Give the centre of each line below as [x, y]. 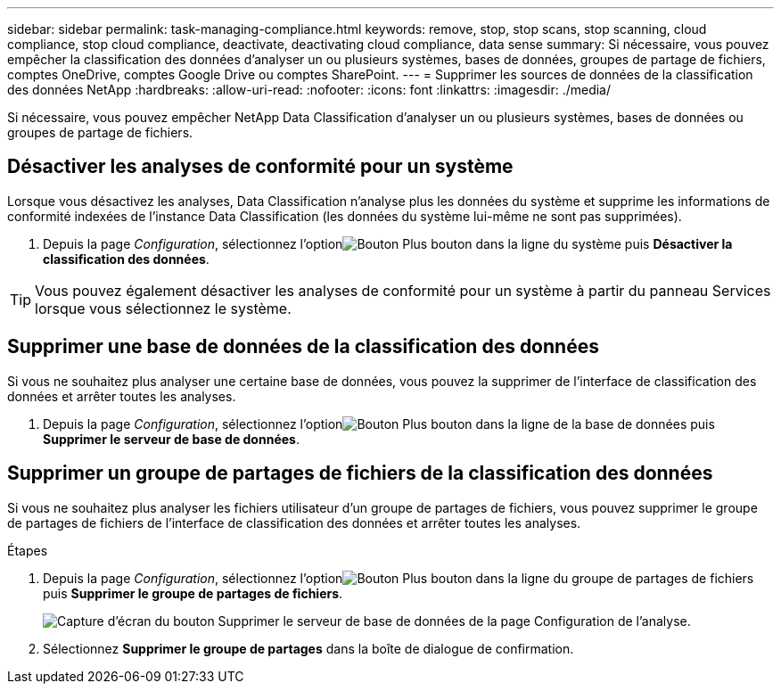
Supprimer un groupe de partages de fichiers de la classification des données [360, 473]
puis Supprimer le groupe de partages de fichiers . [193, 593]
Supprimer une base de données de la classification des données [303, 347]
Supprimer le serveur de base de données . [171, 439]
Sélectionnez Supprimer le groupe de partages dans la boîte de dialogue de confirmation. [308, 648]
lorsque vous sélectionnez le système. [163, 308]
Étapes [28, 550]
